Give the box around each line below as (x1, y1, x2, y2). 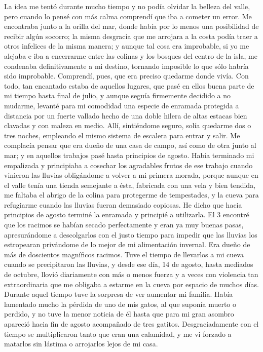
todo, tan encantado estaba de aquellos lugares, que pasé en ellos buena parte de (4, 80, 254, 91)
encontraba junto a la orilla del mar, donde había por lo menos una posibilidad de (4, 21, 259, 31)
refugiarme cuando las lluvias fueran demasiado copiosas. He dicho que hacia (4, 199, 242, 210)
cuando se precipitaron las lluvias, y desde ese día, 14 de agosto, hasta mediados (4, 259, 253, 269)
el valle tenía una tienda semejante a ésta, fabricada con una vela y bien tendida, (4, 179, 256, 190)
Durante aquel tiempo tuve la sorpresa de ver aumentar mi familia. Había (4, 289, 233, 299)
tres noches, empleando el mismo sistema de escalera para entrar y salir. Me (4, 130, 240, 140)
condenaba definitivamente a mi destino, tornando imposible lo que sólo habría (4, 60, 249, 71)
